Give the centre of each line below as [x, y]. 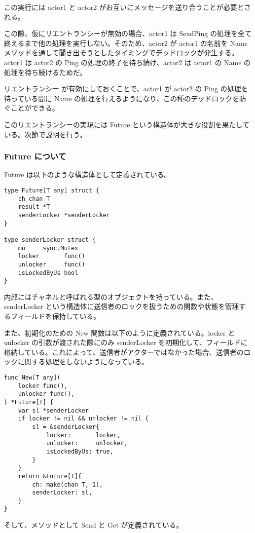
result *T [34, 207]
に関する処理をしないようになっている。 [83, 362]
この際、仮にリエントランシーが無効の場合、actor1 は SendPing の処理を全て [128, 33]
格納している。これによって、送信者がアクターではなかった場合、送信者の [124, 352]
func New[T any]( [32, 377]
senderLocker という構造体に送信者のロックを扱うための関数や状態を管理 [122, 306]
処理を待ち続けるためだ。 [45, 72]
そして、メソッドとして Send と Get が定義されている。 [93, 525]
